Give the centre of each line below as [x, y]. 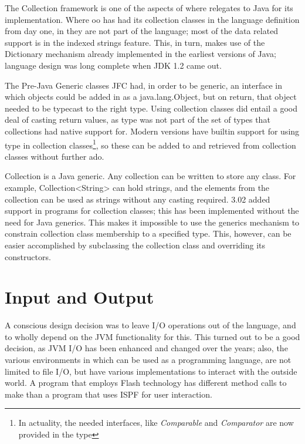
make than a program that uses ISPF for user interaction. [109, 394]
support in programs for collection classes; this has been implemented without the [152, 211]
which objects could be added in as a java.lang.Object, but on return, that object [151, 97]
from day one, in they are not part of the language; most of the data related [142, 31]
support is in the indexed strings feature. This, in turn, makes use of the [135, 42]
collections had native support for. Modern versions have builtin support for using [152, 131]
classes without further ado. [55, 156]
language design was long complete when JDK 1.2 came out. [113, 65]
